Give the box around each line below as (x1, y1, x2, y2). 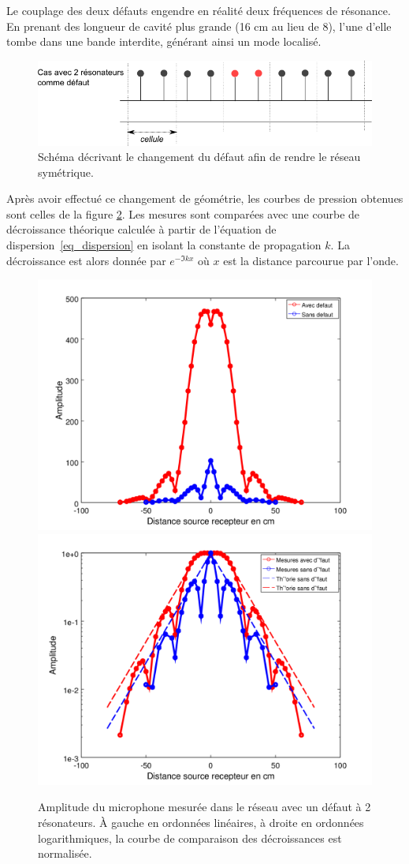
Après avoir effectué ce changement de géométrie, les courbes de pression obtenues (6, 190, 403, 207)
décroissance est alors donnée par (6, 252, 166, 268)
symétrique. (38, 163, 94, 180)
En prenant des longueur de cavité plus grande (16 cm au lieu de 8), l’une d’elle (6, 17, 392, 34)
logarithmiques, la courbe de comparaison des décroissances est (38, 829, 342, 846)
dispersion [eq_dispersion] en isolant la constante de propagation (6, 237, 322, 253)
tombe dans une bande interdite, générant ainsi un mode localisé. (6, 33, 322, 50)
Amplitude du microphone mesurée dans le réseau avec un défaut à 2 (38, 799, 371, 815)
